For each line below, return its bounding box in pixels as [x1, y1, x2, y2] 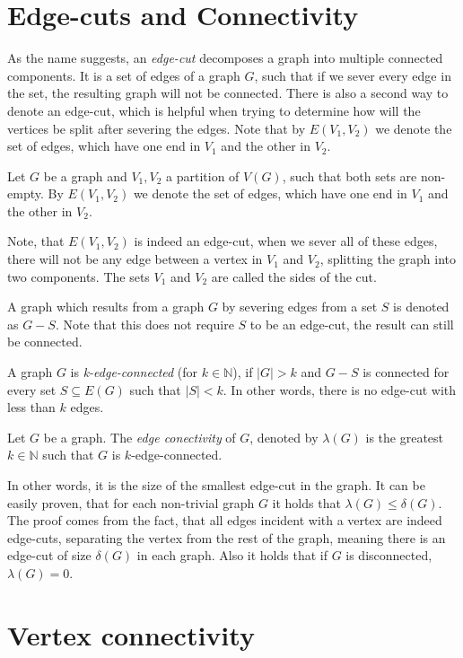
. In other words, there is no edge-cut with [223, 380, 457, 399]
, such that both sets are [282, 166, 417, 185]
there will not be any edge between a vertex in [7, 250, 263, 268]
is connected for [363, 363, 450, 382]
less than [7, 398, 56, 417]
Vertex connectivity [7, 616, 255, 653]
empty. [7, 184, 44, 203]
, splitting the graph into [319, 250, 457, 268]
